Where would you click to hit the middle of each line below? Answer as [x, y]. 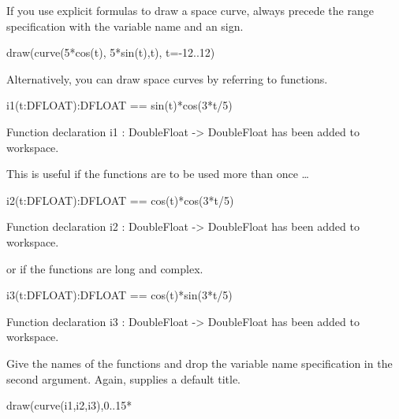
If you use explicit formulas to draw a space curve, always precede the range [190, 10]
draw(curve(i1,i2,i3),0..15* [69, 405]
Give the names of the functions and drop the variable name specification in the [199, 363]
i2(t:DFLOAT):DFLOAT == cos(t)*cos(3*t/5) [120, 200]
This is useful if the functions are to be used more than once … [158, 174]
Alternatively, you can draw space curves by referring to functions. [167, 78]
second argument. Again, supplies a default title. [124, 378]
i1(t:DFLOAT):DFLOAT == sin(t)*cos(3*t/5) [119, 105]
